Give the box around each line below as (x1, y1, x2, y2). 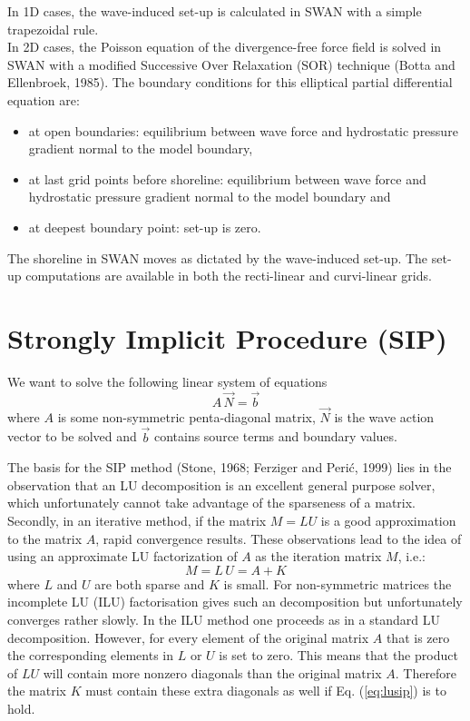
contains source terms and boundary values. (153, 427, 397, 446)
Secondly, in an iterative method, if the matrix (7, 511, 267, 530)
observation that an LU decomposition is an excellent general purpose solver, (7, 475, 436, 494)
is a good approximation (320, 511, 456, 530)
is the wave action (334, 407, 435, 426)
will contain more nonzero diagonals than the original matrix (43, 663, 382, 682)
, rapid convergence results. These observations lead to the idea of (95, 528, 462, 548)
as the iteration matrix (255, 547, 382, 566)
